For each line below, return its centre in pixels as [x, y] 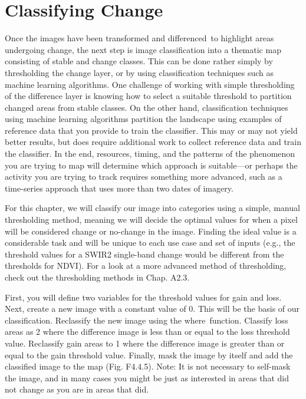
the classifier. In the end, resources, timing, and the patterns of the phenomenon [150, 154]
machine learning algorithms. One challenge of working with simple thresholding [150, 84]
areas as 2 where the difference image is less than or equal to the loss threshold [147, 332]
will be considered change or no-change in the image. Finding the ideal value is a [151, 231]
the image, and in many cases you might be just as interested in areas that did [147, 377]
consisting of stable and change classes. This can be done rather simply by [139, 61]
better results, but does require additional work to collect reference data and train [153, 142]
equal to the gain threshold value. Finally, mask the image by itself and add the [149, 355]
